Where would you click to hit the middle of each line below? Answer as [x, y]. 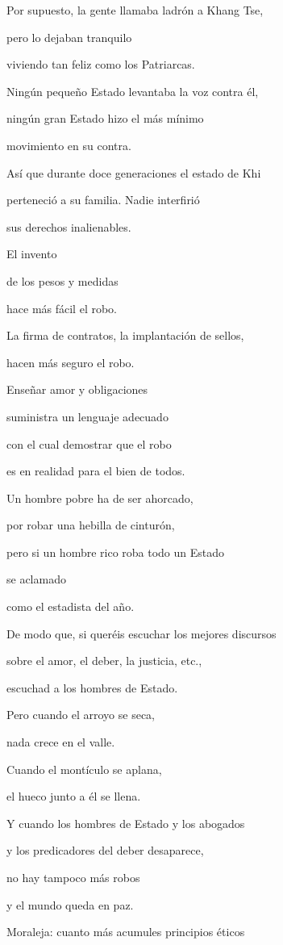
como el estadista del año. [71, 606]
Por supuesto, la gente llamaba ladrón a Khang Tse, [135, 10]
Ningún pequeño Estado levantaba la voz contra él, [133, 91]
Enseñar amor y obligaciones [77, 389]
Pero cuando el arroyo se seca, [81, 715]
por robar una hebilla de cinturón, [91, 525]
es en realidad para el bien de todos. [96, 471]
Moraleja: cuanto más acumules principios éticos [126, 932]
